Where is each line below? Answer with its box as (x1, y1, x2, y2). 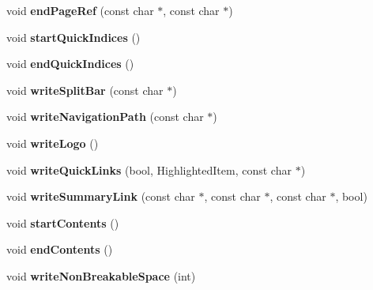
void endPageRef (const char (6, 2, 154, 18)
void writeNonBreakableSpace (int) (6, 267, 196, 284)
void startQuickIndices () (6, 28, 141, 45)
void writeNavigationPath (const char (6, 108, 204, 125)
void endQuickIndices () (6, 55, 134, 72)
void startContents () (6, 214, 119, 231)
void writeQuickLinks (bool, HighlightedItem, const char (6, 161, 292, 178)
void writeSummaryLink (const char (6, 188, 195, 205)
